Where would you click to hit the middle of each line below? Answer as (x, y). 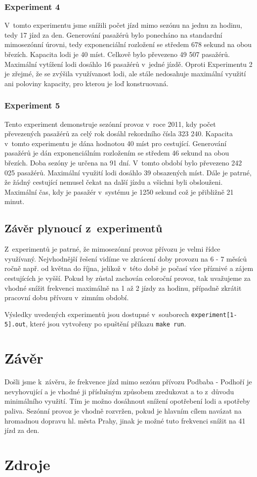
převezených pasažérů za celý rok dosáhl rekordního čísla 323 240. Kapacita (119, 133)
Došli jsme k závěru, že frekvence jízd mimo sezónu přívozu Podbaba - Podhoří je (128, 382)
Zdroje (27, 464)
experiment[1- (214, 315)
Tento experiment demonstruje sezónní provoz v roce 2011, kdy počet (110, 124)
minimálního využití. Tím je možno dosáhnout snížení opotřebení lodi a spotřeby (127, 401)
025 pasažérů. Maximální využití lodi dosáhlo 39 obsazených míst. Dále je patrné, (128, 172)
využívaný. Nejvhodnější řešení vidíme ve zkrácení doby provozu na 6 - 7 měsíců (126, 258)
